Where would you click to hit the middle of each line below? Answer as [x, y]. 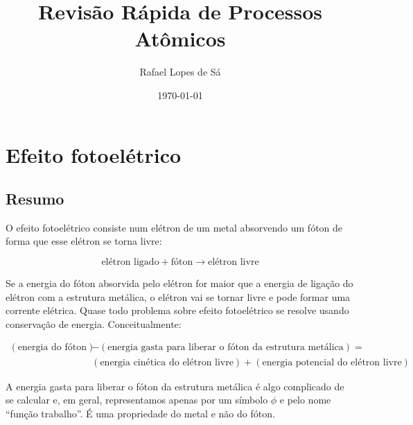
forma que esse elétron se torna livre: [84, 241]
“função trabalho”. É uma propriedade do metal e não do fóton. [140, 413]
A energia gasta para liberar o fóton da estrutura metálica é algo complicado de [175, 386]
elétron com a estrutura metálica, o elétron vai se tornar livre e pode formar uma [178, 296]
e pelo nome [305, 400]
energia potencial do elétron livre [332, 362]
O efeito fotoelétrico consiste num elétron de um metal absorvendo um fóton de [174, 227]
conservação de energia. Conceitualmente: [94, 323]
